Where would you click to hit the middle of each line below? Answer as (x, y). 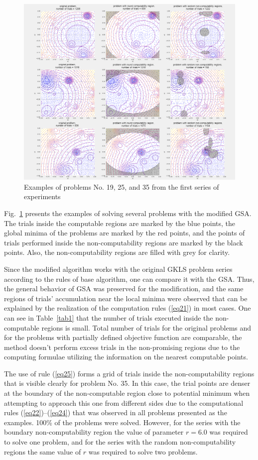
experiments (42, 196)
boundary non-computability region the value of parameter (94, 432)
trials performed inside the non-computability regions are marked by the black (124, 242)
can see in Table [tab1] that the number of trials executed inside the (109, 317)
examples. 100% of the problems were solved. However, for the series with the (122, 422)
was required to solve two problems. (143, 451)
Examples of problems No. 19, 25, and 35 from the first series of (122, 186)
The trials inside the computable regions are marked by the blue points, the (120, 223)
